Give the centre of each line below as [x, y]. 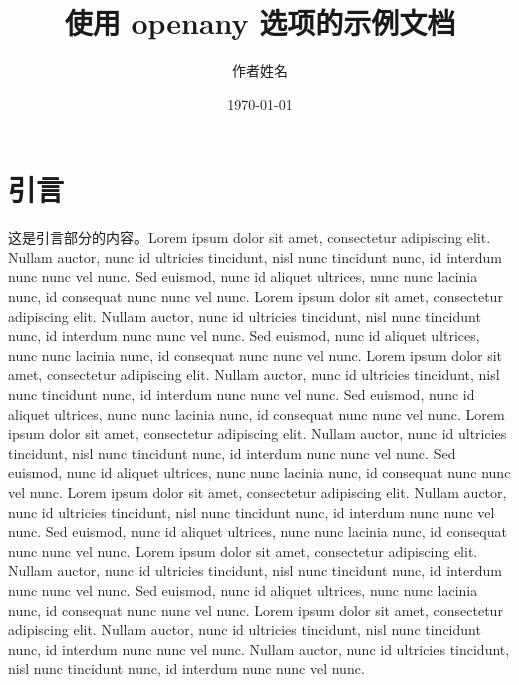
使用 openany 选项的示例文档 [260, 22]
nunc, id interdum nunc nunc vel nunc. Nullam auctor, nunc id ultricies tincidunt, [259, 648]
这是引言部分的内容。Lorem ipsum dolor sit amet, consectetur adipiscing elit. [249, 237]
